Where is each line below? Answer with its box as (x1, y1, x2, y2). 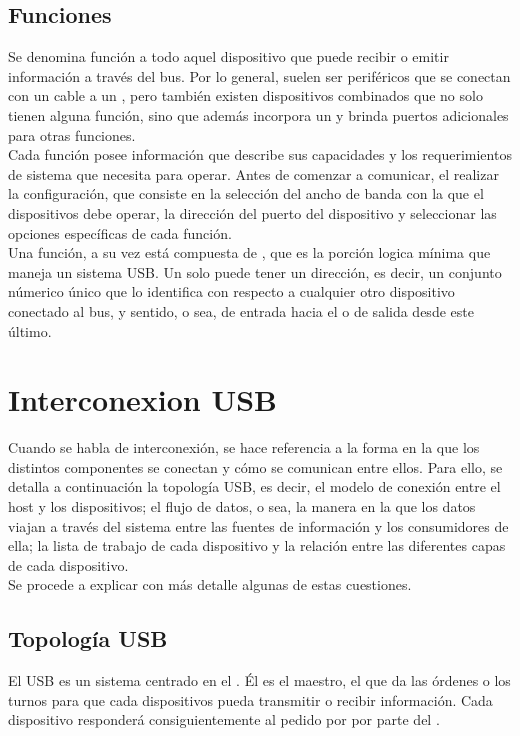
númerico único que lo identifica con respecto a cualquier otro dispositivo (8, 281, 455, 302)
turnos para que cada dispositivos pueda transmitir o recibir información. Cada (8, 689, 493, 710)
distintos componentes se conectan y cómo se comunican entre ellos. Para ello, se (8, 456, 503, 477)
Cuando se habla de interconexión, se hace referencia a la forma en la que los (8, 437, 480, 458)
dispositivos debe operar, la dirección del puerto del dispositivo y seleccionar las (8, 202, 497, 223)
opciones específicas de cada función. (8, 222, 232, 243)
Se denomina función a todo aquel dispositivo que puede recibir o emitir (8, 46, 449, 67)
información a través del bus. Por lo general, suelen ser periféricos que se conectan (8, 65, 511, 86)
